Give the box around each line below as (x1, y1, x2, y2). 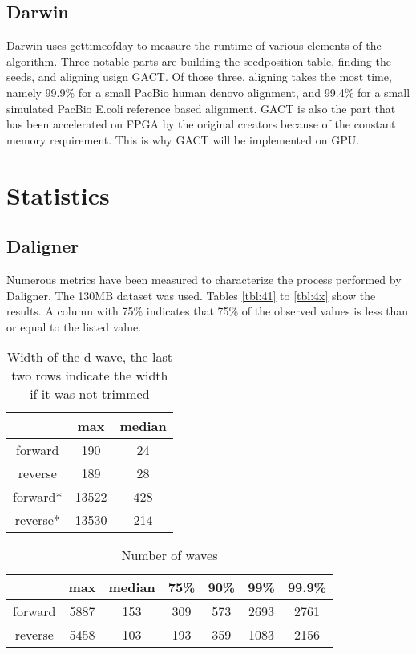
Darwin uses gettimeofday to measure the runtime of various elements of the (6, 37, 382, 54)
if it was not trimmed (30, 384, 150, 404)
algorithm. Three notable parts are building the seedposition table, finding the (6, 52, 391, 69)
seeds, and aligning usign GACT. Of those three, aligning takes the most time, (6, 68, 392, 85)
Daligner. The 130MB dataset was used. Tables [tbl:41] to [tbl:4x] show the (6, 286, 376, 303)
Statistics (6, 178, 110, 211)
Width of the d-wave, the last (6, 347, 173, 367)
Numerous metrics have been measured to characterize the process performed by (6, 270, 402, 287)
